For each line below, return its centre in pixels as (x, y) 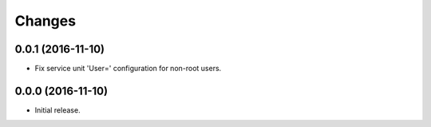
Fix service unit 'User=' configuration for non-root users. (128, 69)
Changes (45, 21)
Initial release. (57, 110)
